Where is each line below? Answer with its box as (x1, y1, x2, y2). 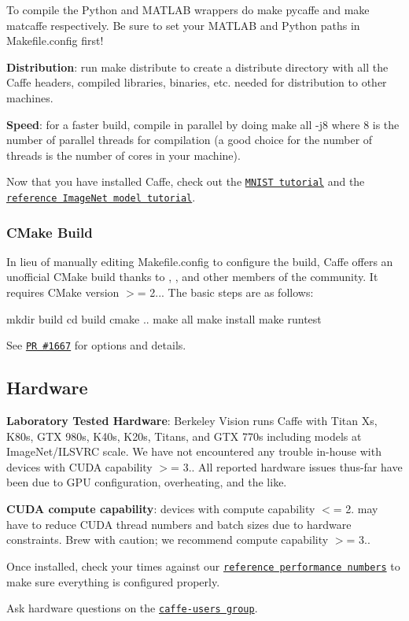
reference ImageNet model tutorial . (6, 189, 196, 205)
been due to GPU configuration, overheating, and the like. (6, 474, 287, 490)
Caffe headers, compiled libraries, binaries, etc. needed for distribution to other (6, 74, 387, 91)
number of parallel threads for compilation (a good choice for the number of (6, 131, 373, 148)
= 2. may (333, 501, 378, 517)
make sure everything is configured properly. (6, 573, 220, 590)
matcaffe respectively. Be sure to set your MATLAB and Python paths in (6, 17, 360, 33)
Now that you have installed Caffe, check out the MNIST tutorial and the (6, 173, 365, 190)
